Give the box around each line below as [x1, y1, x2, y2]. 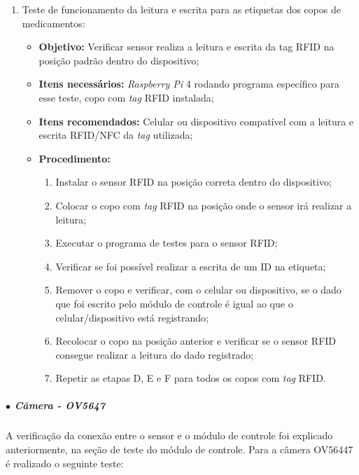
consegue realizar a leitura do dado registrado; [55, 347, 254, 362]
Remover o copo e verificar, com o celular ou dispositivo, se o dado [55, 282, 342, 297]
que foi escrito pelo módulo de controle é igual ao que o [55, 296, 293, 310]
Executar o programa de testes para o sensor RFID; [55, 235, 278, 250]
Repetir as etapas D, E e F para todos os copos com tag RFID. [55, 371, 326, 385]
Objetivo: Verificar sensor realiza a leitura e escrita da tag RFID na [38, 39, 335, 54]
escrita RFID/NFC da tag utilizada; [38, 128, 193, 142]
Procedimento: [38, 151, 111, 165]
